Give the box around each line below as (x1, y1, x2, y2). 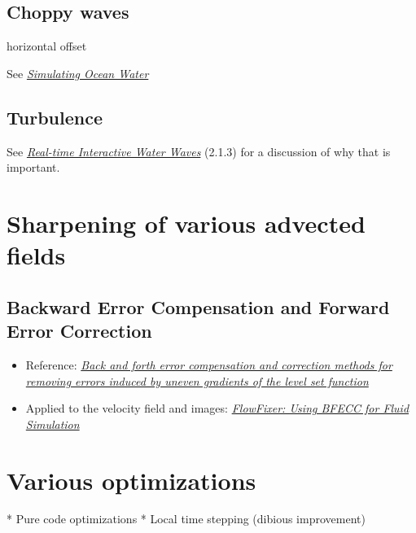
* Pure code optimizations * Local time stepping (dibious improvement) (7, 510, 366, 527)
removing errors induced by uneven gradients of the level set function (25, 372, 369, 389)
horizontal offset (7, 37, 87, 55)
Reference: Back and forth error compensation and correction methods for (25, 356, 392, 373)
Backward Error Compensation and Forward (7, 294, 390, 319)
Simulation (25, 415, 80, 432)
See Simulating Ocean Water (7, 64, 149, 81)
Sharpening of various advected (7, 206, 366, 239)
